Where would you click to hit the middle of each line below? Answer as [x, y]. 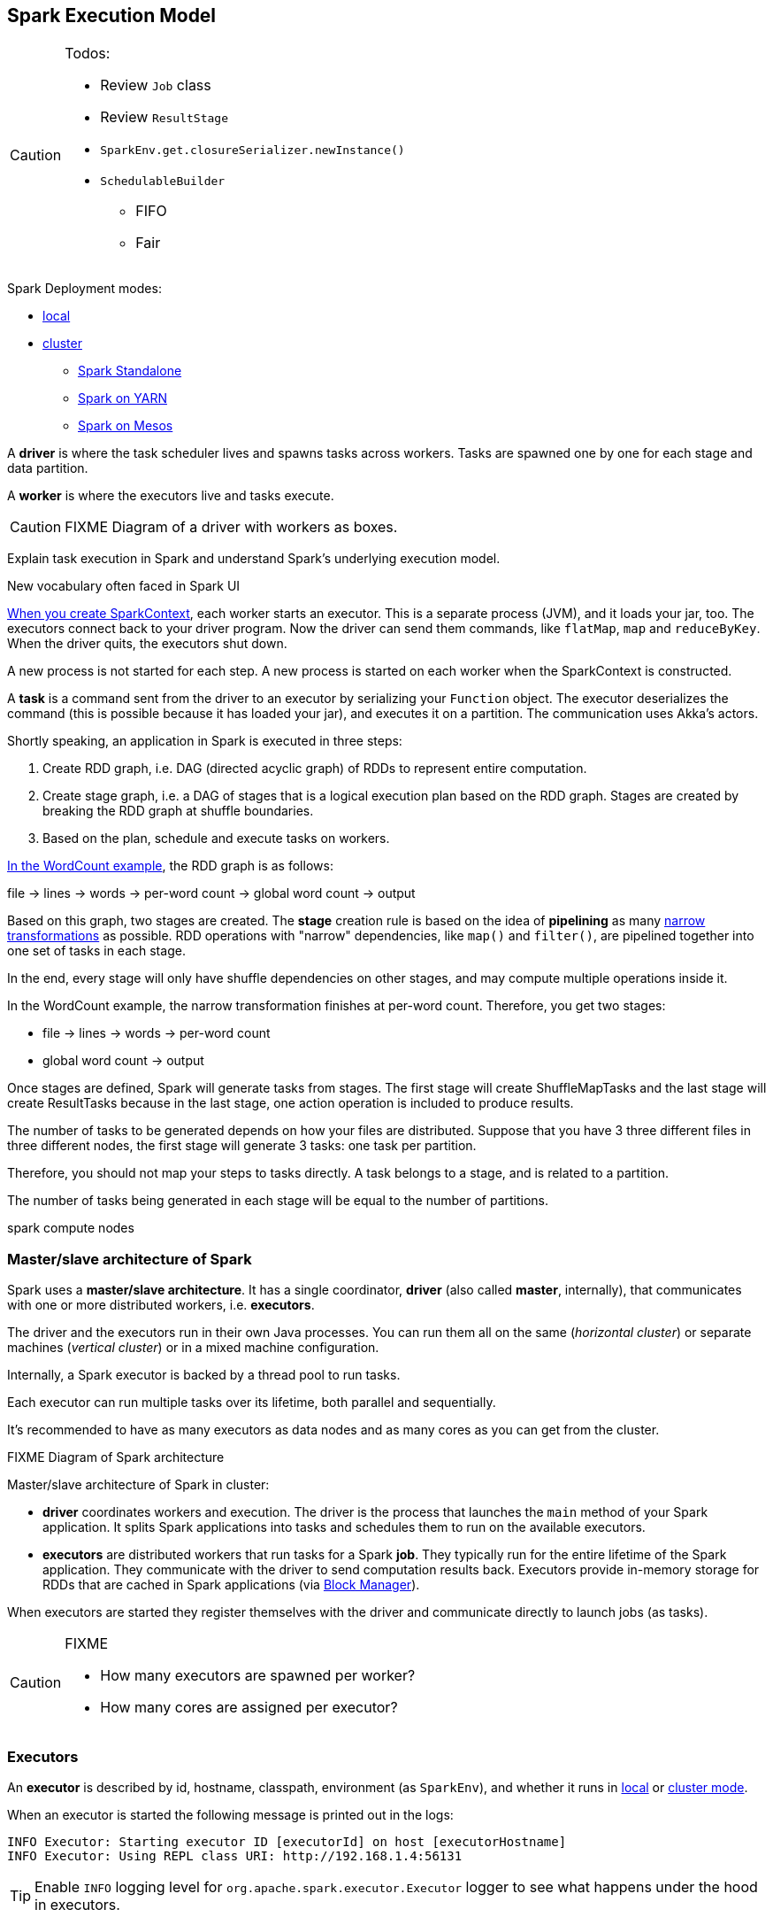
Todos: [88, 54]
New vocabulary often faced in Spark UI [124, 586]
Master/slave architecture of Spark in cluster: [138, 1485]
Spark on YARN [122, 398]
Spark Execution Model [112, 15]
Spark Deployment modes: [84, 289]
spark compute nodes [71, 1228]
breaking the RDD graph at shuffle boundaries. [178, 811]
